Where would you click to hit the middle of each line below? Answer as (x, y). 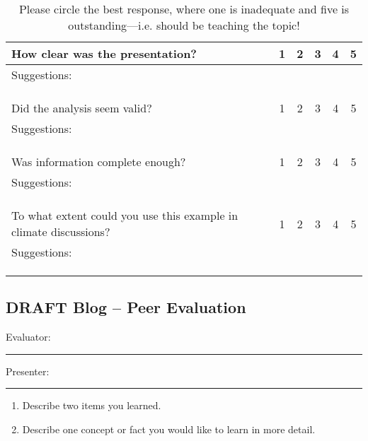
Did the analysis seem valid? (82, 108)
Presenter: (28, 371)
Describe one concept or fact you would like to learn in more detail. (169, 429)
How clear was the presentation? (104, 53)
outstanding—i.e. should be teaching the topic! (184, 25)
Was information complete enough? (99, 161)
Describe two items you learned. (92, 405)
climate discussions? (61, 231)
